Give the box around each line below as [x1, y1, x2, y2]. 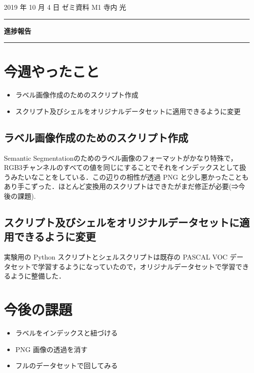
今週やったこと [4, 61, 100, 81]
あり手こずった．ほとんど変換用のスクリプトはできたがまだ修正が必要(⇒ [4, 181, 238, 191]
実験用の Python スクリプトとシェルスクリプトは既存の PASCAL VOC [4, 252, 228, 262]
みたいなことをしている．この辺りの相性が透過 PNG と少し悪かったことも [10, 171, 249, 182]
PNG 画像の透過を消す [15, 344, 88, 354]
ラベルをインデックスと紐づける [15, 328, 118, 338]
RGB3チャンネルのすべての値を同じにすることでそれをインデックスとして [4, 162, 239, 172]
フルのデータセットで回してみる [15, 360, 118, 371]
